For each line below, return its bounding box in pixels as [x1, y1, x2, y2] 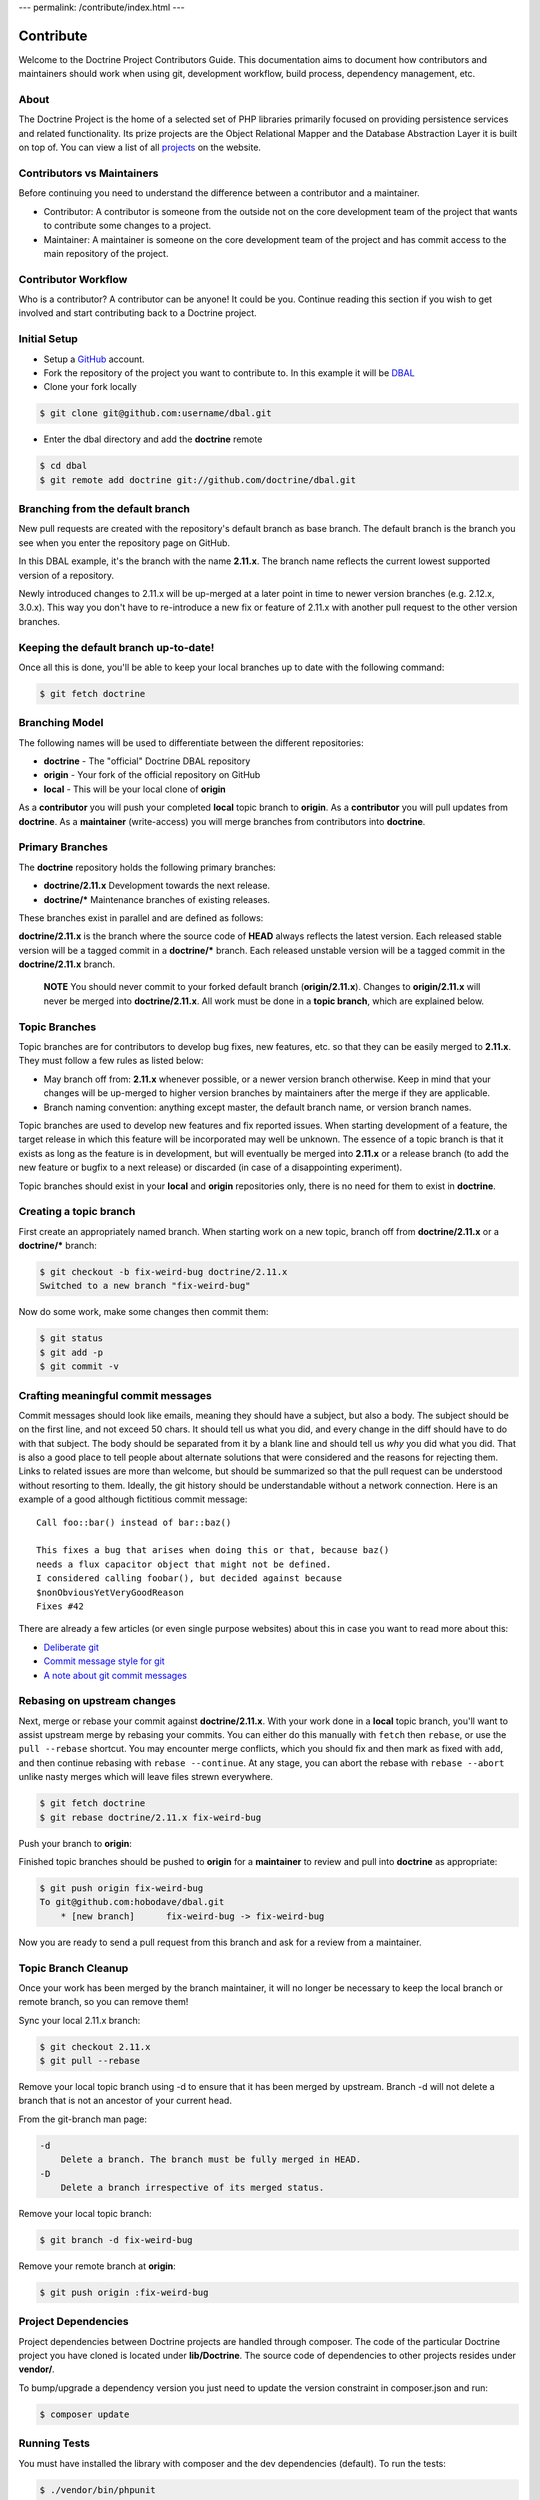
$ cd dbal [39, 460, 88, 472]
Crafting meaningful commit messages [18, 1388, 212, 1402]
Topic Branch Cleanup [18, 1961, 129, 1975]
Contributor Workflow [18, 272, 128, 286]
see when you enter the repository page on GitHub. [18, 536, 230, 549]
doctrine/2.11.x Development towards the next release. [43, 880, 270, 892]
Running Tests [18, 2436, 90, 2450]
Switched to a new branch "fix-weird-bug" [39, 1280, 251, 1292]
